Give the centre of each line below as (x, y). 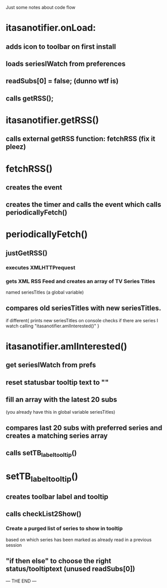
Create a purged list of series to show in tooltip (64, 529)
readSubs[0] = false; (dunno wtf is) (62, 81)
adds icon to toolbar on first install (61, 47)
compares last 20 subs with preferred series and (84, 428)
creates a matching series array (57, 436)
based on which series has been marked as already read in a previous (79, 539)
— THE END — (21, 581)
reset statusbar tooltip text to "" (57, 382)
